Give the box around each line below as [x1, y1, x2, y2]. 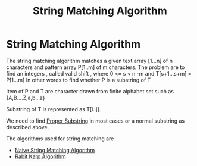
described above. [6, 123, 49, 130]
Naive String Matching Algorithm [14, 146, 95, 154]
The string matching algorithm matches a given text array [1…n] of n [6, 57, 173, 64]
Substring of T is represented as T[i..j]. [6, 105, 101, 112]
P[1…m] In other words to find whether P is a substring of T [6, 76, 151, 83]
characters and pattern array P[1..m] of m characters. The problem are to [6, 64, 185, 71]
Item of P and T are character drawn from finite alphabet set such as [6, 87, 174, 95]
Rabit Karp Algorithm [14, 153, 67, 160]
